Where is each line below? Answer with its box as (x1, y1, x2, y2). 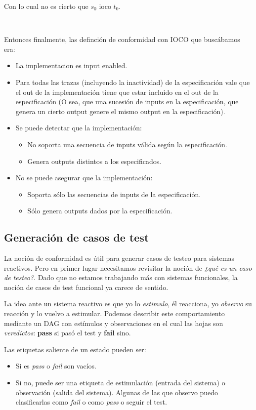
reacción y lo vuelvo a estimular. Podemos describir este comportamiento (4, 308, 225, 319)
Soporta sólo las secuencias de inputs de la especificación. (27, 189, 201, 199)
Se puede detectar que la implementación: (15, 123, 142, 133)
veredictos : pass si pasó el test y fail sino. (4, 328, 131, 338)
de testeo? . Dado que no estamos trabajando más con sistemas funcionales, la (4, 272, 238, 283)
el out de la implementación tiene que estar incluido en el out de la (15, 86, 218, 97)
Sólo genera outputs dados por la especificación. (27, 205, 172, 216)
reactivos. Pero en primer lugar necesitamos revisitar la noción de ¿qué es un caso (4, 262, 252, 273)
